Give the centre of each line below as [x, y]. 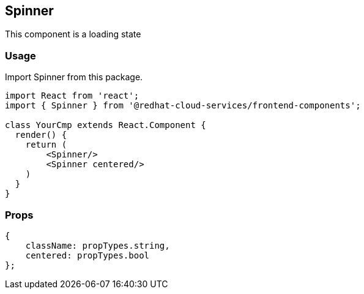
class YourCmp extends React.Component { [106, 125]
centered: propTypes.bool [87, 255]
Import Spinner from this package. [74, 77]
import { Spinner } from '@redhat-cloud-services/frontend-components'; [183, 106]
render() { [41, 135]
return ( [46, 145]
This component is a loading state [73, 34]
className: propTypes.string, [98, 245]
